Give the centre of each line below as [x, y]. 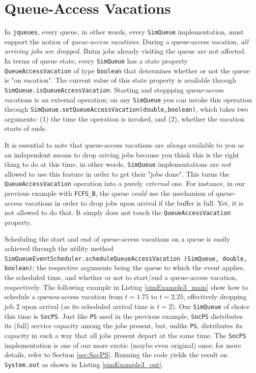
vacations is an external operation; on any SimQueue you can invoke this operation [128, 99]
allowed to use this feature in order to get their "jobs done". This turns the [117, 173]
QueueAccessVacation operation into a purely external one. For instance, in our [125, 183]
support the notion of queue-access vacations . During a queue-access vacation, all [127, 41]
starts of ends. [26, 128]
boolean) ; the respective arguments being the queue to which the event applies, [125, 267]
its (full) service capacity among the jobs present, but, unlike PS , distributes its [124, 326]
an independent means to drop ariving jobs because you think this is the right [122, 154]
